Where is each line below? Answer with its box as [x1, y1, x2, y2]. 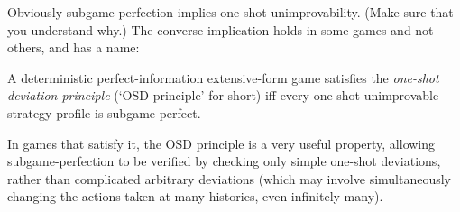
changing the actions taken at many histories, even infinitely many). [7, 187, 383, 206]
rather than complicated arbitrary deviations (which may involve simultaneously [7, 169, 452, 188]
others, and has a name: [7, 38, 140, 57]
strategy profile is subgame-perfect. [7, 103, 201, 122]
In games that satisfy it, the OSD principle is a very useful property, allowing [7, 134, 436, 152]
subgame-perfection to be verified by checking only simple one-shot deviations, [7, 152, 441, 171]
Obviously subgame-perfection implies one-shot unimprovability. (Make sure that [7, 3, 454, 21]
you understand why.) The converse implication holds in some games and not [7, 20, 434, 39]
